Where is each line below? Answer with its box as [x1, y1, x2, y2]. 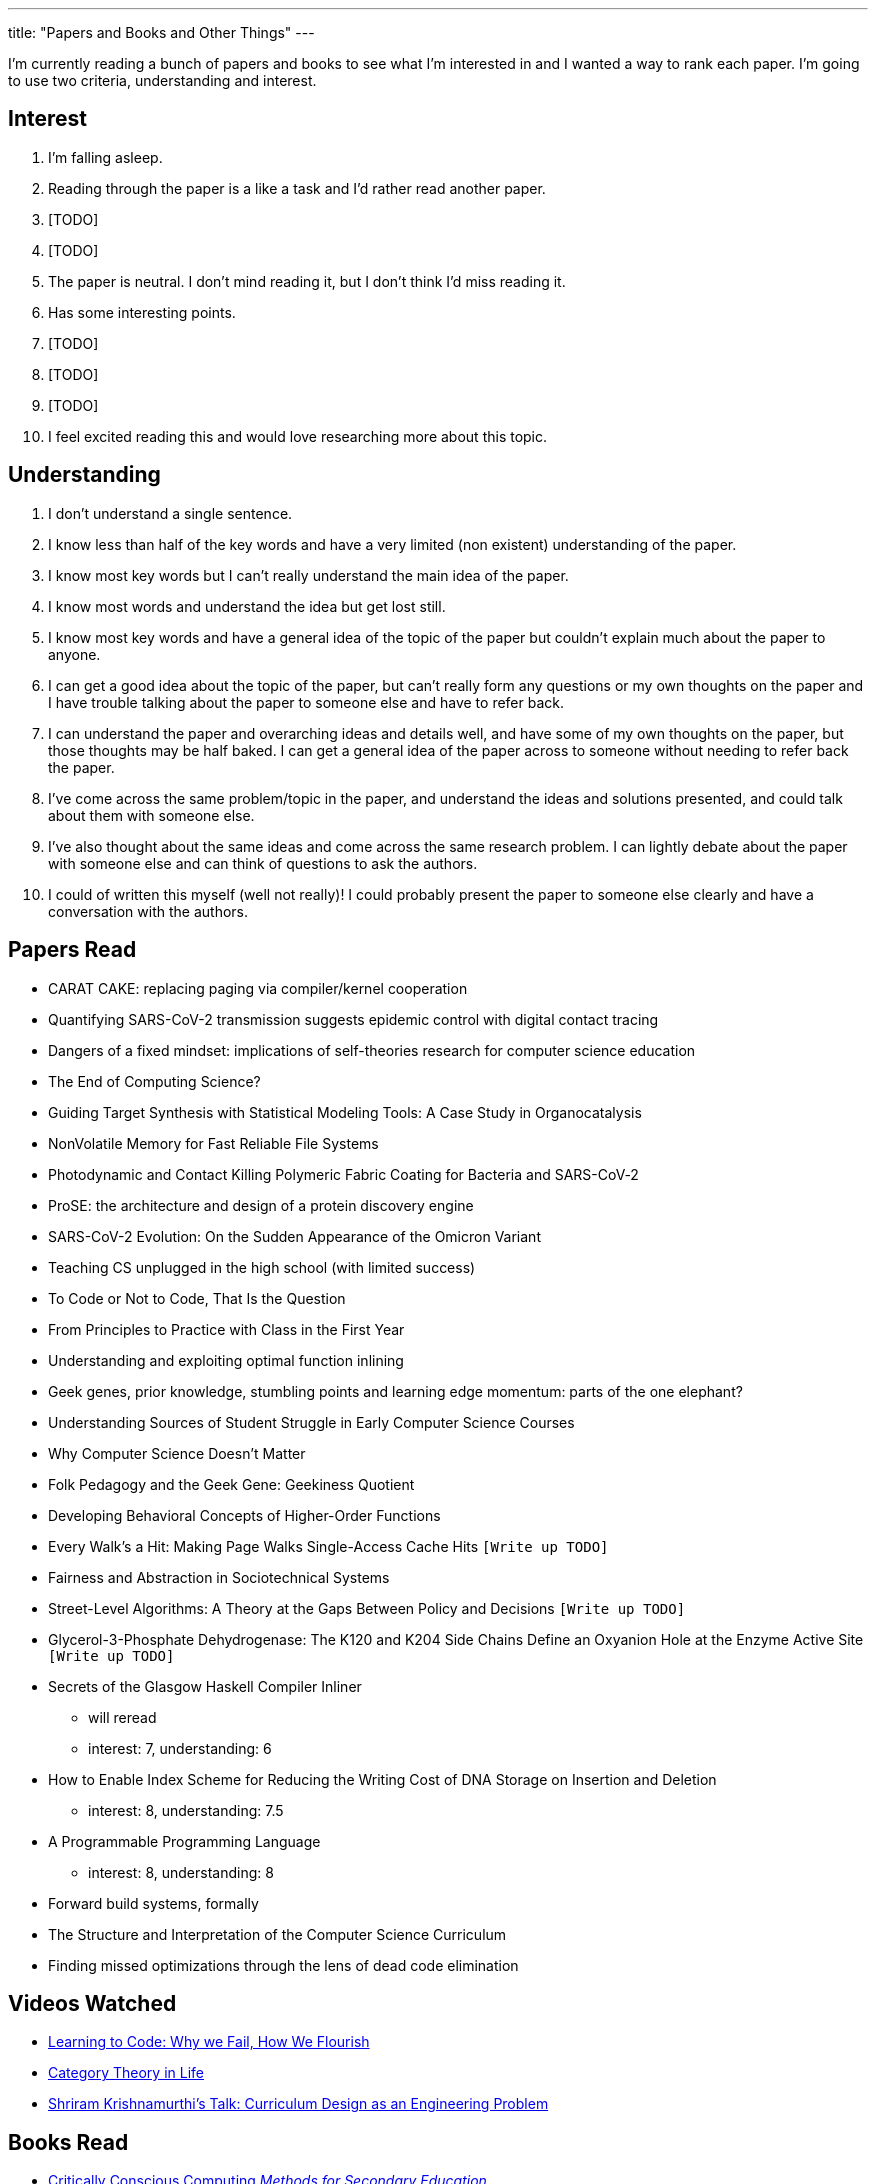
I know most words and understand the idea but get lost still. [48, 597, 446, 615]
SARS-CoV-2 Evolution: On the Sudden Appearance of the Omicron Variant [48, 1227, 541, 1245]
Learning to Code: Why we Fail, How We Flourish [48, 2033, 370, 2051]
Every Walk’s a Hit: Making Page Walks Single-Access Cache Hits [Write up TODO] [48, 1537, 609, 1555]
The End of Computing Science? [48, 1072, 261, 1090]
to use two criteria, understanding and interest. [8, 72, 317, 89]
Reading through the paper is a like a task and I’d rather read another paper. [48, 179, 546, 197]
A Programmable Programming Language [48, 1832, 321, 1850]
